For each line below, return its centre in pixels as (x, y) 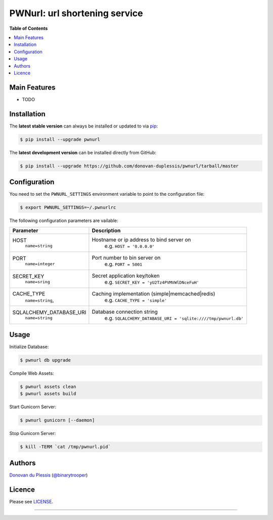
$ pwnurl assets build (48, 394)
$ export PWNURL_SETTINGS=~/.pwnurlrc (68, 208)
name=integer (40, 264)
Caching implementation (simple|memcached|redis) (153, 293)
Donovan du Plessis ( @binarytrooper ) (49, 475)
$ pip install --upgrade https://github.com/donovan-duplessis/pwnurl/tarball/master (129, 166)
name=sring (38, 282)
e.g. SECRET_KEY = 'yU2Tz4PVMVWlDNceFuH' (152, 282)
